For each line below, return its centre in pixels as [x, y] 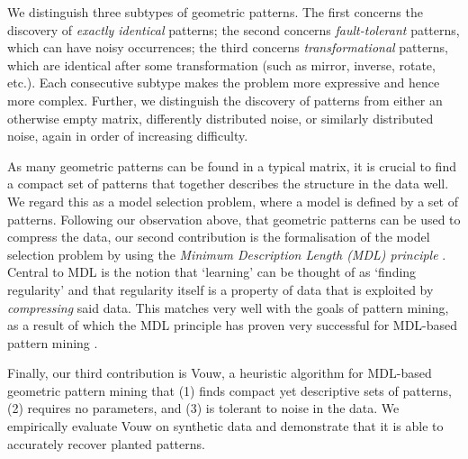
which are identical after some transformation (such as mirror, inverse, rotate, [221, 64]
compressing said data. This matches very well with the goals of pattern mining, [228, 307]
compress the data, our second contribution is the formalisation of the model [219, 237]
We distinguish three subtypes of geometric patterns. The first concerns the [215, 12]
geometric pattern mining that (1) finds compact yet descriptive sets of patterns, [230, 390]
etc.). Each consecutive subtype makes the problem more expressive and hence [224, 83]
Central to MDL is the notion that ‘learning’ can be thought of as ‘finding [212, 272]
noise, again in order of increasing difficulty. [128, 136]
